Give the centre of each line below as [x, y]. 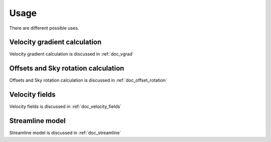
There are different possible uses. [44, 28]
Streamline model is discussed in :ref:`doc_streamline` [65, 133]
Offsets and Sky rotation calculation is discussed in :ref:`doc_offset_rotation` [88, 80]
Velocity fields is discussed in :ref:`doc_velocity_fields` [65, 106]
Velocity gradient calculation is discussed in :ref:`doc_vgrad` [72, 54]
